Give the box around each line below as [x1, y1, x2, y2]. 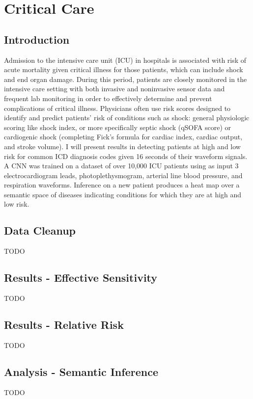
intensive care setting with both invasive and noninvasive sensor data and [4, 83, 225, 94]
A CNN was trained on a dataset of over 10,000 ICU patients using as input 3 [4, 160, 239, 171]
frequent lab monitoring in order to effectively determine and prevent [4, 93, 212, 103]
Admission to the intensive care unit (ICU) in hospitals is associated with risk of [4, 54, 247, 65]
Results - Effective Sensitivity [4, 270, 158, 285]
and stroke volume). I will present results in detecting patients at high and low [4, 141, 241, 151]
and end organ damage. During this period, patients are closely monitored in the [4, 74, 247, 84]
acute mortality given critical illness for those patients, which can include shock [4, 64, 243, 75]
